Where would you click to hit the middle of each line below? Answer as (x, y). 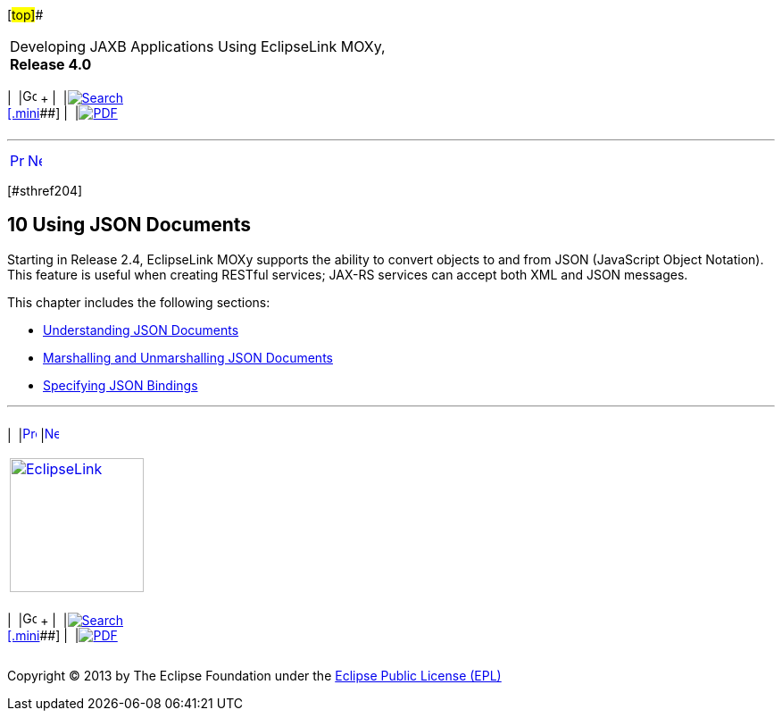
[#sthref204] (45, 191)
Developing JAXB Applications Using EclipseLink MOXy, (198, 46)
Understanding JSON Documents (141, 330)
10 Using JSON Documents (129, 225)
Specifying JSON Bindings (121, 385)
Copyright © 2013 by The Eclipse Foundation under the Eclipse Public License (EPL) (254, 675)
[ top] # (25, 15)
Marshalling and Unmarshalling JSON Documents (188, 357)
